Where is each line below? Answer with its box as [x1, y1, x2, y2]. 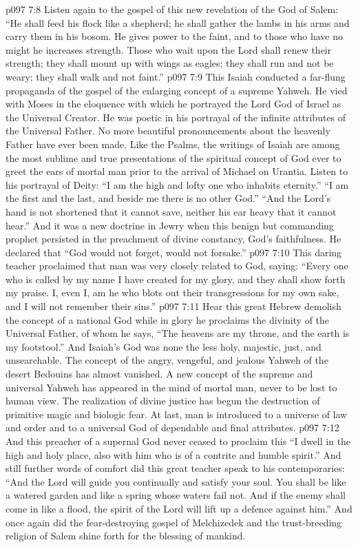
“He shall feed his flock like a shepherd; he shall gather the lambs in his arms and [6, 15, 350, 30]
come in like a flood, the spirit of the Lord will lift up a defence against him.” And [6, 501, 352, 515]
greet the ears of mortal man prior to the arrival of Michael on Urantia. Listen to [6, 164, 348, 178]
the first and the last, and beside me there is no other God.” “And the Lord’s [6, 191, 331, 205]
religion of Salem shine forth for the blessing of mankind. [6, 528, 246, 543]
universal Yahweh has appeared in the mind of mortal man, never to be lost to [6, 380, 337, 394]
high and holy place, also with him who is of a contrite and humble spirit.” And [6, 447, 341, 462]
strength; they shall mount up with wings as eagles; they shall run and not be [6, 56, 334, 70]
